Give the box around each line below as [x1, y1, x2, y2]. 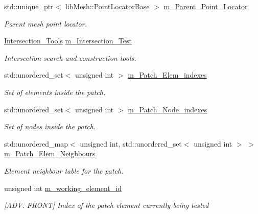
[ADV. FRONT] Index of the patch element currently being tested [4, 200, 209, 210]
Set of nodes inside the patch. [4, 121, 96, 132]
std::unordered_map [4, 138, 68, 149]
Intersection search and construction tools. [4, 52, 136, 63]
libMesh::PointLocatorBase [65, 1, 150, 11]
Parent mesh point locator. [4, 18, 87, 29]
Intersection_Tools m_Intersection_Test [4, 35, 132, 46]
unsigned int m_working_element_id [4, 182, 122, 193]
